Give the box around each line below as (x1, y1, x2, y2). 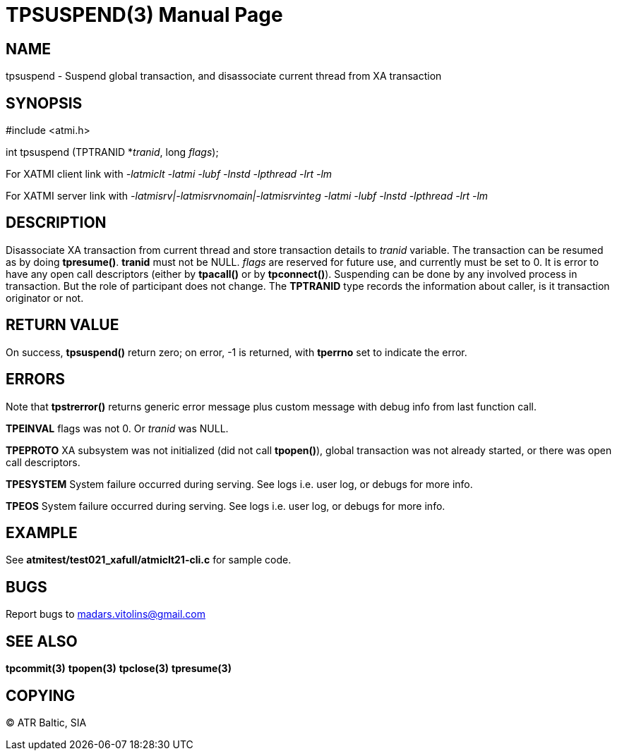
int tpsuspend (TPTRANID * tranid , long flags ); (6, 146, 219, 159)
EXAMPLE (6, 523, 78, 542)
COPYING (6, 686, 76, 705)
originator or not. (6, 291, 84, 304)
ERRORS (6, 370, 66, 389)
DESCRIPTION (6, 214, 107, 232)
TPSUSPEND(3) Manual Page (6, 3, 283, 27)
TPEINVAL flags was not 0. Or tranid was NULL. (6, 422, 229, 434)
